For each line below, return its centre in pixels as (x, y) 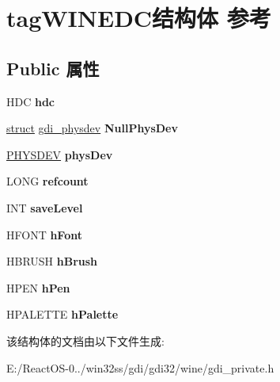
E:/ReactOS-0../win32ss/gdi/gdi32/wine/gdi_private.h (140, 367)
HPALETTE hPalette (62, 314)
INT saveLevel (45, 207)
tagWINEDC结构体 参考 (139, 18)
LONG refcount (47, 181)
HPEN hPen (38, 287)
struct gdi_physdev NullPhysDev (92, 128)
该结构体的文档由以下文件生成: (85, 340)
